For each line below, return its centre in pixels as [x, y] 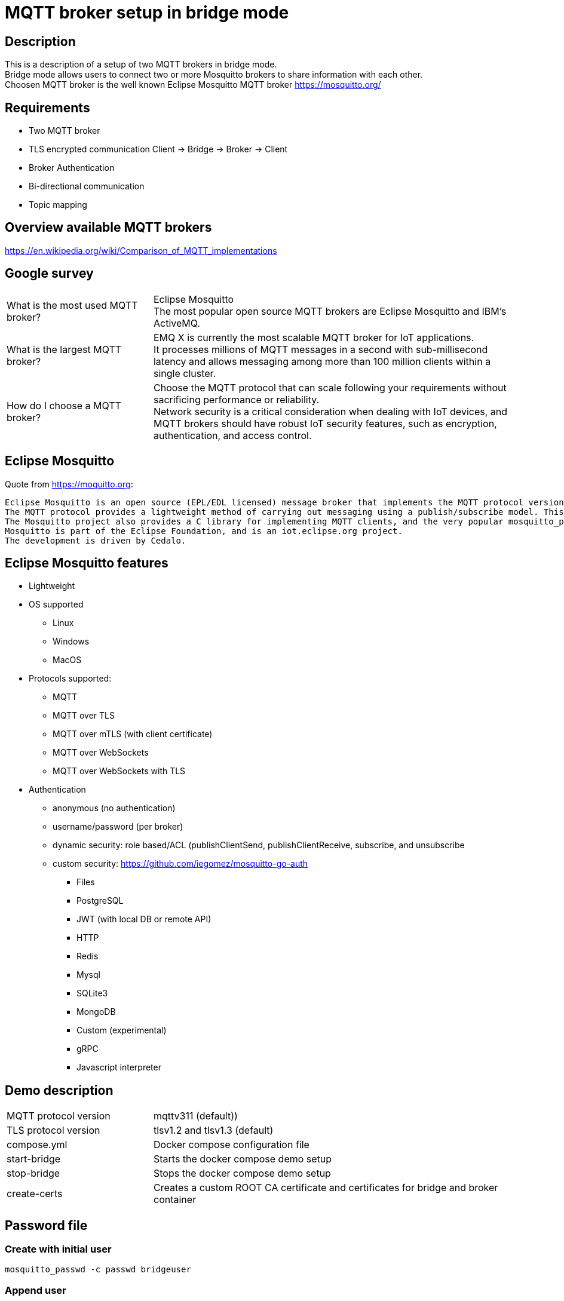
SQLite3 [92, 993]
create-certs [35, 1194]
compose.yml [37, 1145]
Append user [36, 1290]
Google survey [49, 274]
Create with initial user [58, 1249]
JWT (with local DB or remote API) [144, 919]
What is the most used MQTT [72, 305]
